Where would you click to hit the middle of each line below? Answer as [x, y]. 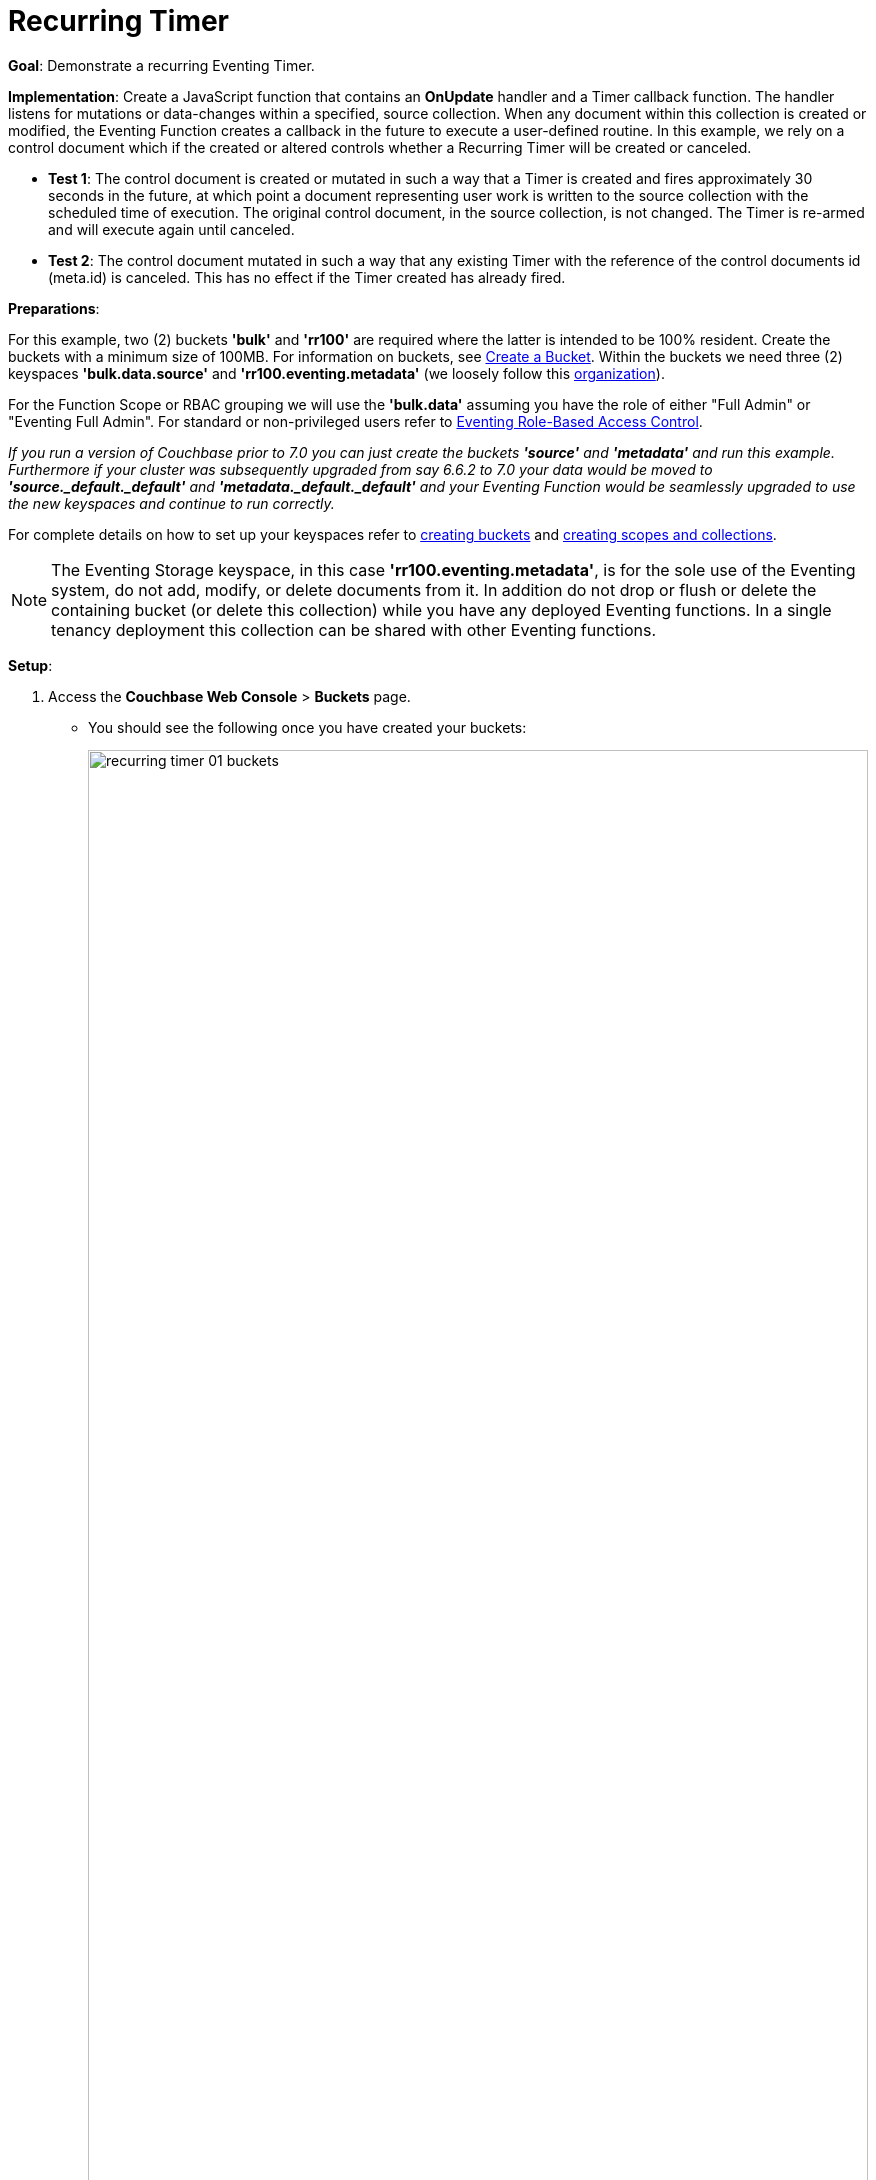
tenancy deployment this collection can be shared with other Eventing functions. [353, 629]
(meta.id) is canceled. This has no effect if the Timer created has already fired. [307, 277]
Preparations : [54, 308]
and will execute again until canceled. [171, 229]
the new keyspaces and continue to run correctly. [171, 503]
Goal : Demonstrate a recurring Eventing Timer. [161, 65]
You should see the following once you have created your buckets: [307, 727]
